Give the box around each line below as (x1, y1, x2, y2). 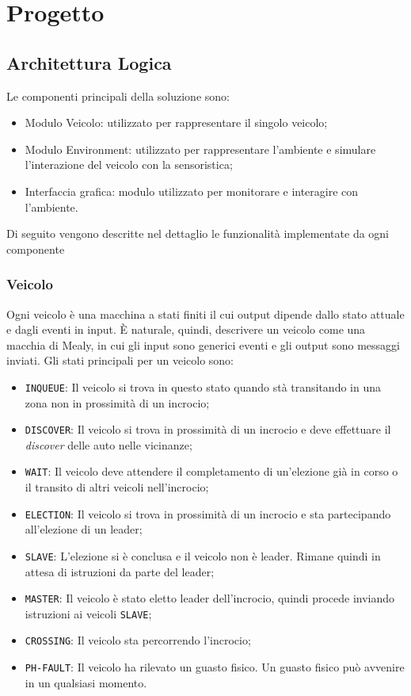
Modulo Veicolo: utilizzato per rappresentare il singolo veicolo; (25, 114, 328, 131)
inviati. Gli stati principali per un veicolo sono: (6, 352, 234, 369)
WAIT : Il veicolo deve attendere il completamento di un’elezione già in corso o (25, 463, 398, 480)
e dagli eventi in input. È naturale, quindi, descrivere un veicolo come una (6, 321, 366, 338)
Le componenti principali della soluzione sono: (6, 87, 230, 104)
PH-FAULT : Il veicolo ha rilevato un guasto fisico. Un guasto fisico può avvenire (25, 659, 405, 675)
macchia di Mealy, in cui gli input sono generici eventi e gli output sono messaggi (6, 336, 400, 353)
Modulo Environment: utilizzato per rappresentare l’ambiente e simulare (25, 140, 376, 157)
